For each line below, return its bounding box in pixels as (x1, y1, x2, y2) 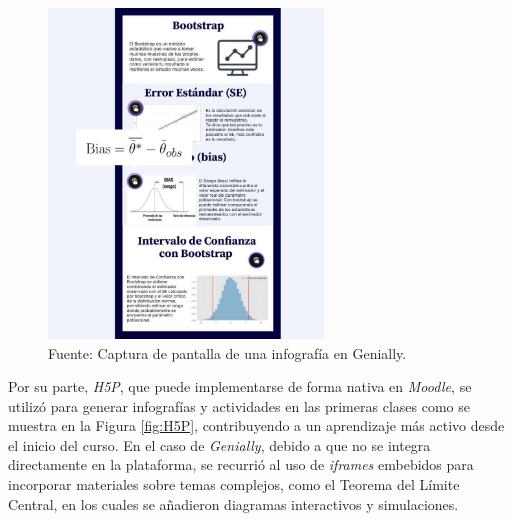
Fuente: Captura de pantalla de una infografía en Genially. (48, 342, 407, 363)
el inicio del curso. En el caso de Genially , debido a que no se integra (8, 434, 431, 455)
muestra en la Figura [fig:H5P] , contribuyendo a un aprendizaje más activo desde (8, 415, 505, 436)
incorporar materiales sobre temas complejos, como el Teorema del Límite (8, 474, 460, 495)
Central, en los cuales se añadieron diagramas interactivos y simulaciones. (8, 493, 459, 514)
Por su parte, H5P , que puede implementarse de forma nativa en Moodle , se (8, 376, 472, 397)
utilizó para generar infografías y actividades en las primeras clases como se (8, 395, 470, 416)
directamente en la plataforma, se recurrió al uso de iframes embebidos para (8, 454, 474, 475)
